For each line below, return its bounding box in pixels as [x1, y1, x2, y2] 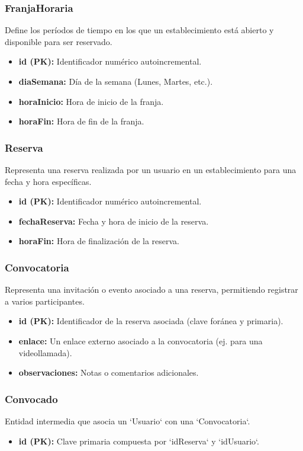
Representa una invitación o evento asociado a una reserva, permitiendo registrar [5, 283, 298, 296]
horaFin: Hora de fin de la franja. [18, 115, 144, 127]
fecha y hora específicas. [5, 175, 92, 187]
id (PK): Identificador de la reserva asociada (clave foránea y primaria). [18, 315, 283, 327]
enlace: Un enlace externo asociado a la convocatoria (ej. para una [18, 334, 263, 347]
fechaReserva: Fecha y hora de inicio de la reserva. [18, 215, 209, 227]
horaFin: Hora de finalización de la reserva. [18, 235, 180, 247]
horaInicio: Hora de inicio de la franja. [18, 95, 164, 107]
